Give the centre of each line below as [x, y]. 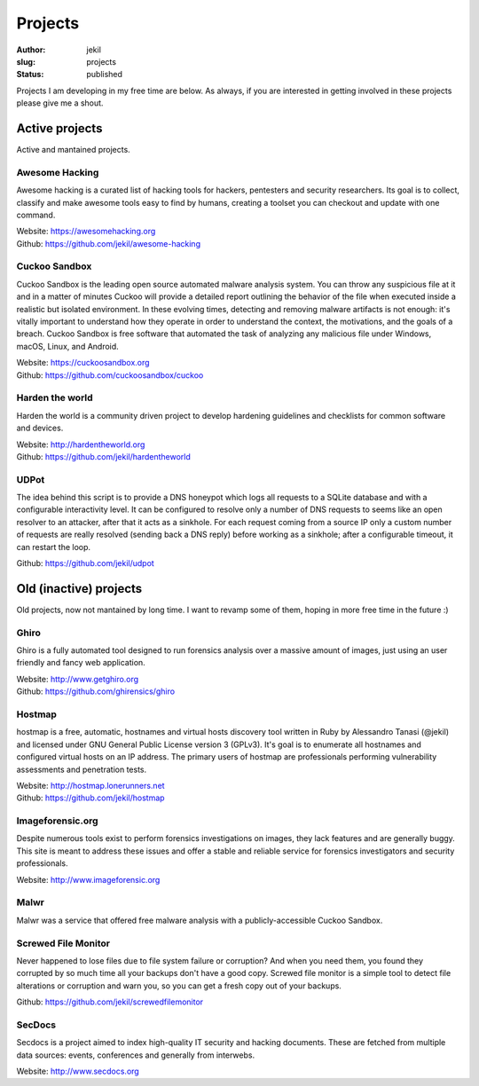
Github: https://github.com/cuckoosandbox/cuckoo [110, 375]
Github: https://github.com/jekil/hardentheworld [103, 456]
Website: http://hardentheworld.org [81, 445]
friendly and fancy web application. [81, 663]
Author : [31, 50]
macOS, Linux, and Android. [67, 346]
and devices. [40, 428]
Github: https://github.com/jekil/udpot [85, 563]
